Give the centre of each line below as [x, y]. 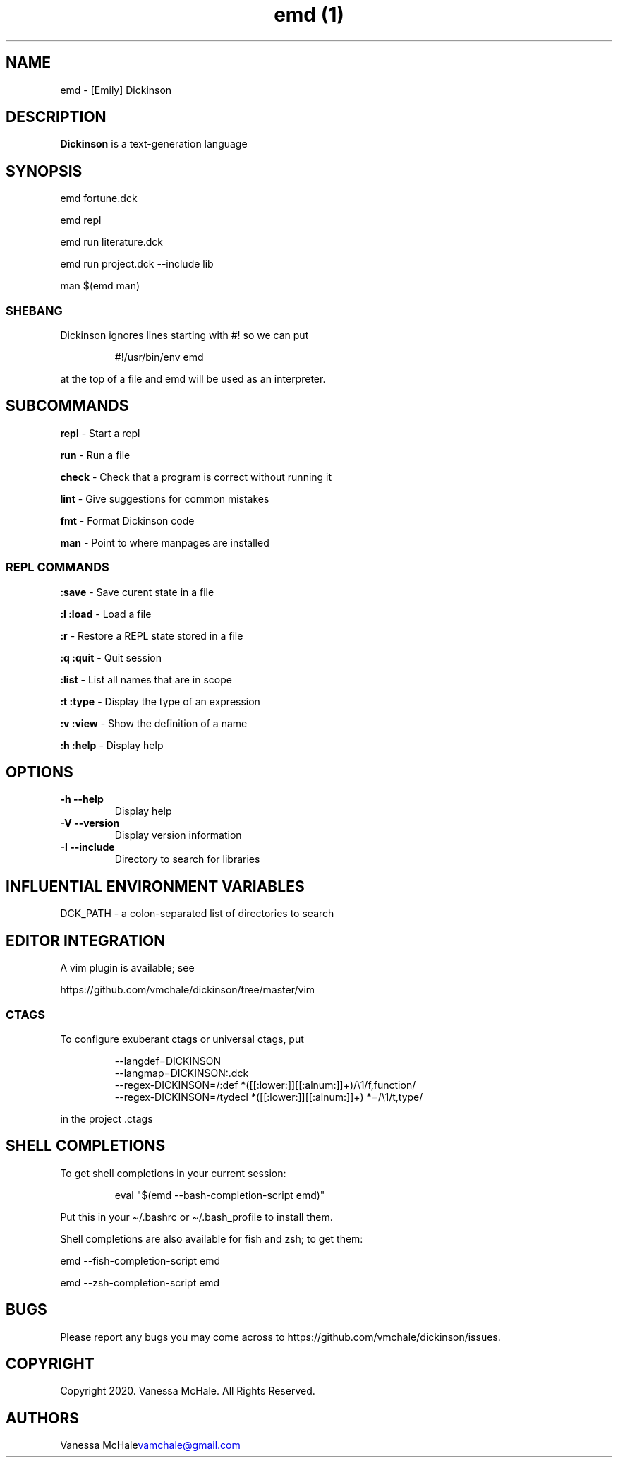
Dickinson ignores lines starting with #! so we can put [184, 335]
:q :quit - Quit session [111, 657]
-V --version [90, 823]
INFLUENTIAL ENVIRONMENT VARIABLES [155, 886]
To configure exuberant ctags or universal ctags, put [182, 1039]
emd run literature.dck [111, 242]
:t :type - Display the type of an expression [160, 701]
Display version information [178, 835]
